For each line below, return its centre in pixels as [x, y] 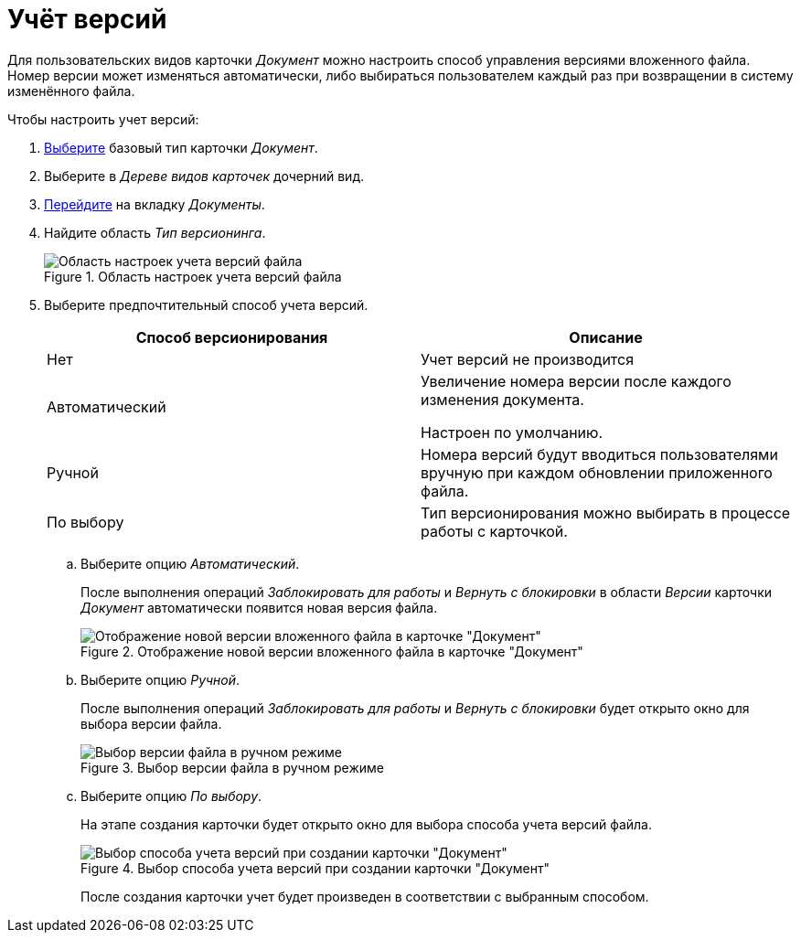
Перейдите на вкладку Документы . [155, 204]
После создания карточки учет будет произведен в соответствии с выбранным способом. [365, 896]
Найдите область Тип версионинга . [155, 232]
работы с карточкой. [494, 531]
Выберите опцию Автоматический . [190, 563]
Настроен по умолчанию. [512, 432]
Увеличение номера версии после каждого [576, 381]
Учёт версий [87, 19]
